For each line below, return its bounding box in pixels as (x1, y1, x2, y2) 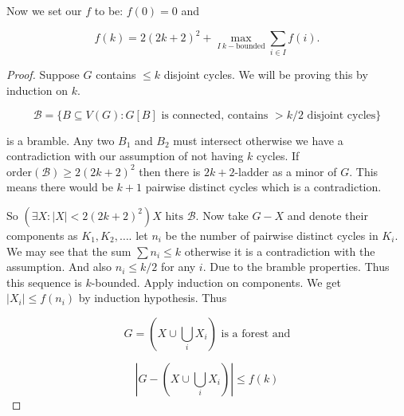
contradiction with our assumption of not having (6, 147, 244, 164)
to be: (94, 2, 124, 18)
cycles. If (257, 147, 300, 164)
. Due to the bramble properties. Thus (202, 258, 390, 275)
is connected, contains (161, 109, 269, 121)
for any (160, 258, 196, 275)
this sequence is (6, 273, 82, 290)
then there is (139, 163, 201, 179)
